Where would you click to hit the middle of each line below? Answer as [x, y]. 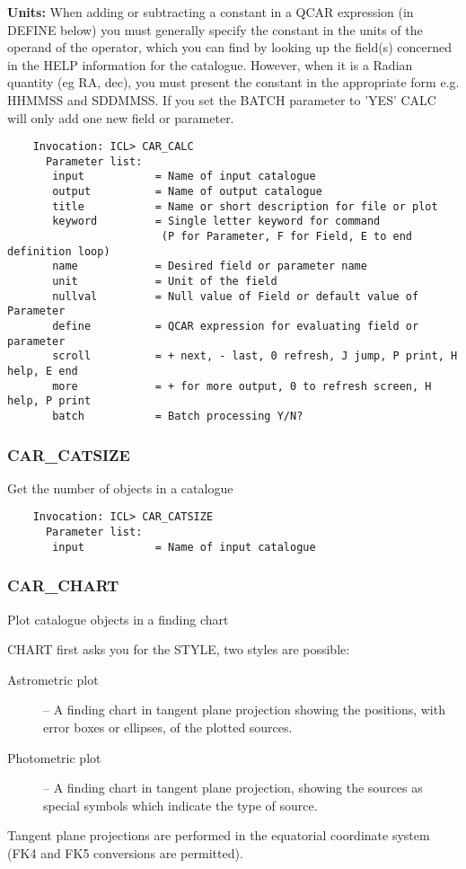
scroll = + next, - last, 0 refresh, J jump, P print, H [255, 356]
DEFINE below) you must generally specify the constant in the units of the [215, 29]
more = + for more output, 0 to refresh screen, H [242, 386]
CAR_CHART [63, 585]
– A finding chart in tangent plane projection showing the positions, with [244, 709]
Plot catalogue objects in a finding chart [118, 619]
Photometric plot [54, 757]
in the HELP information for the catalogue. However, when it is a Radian [210, 64]
